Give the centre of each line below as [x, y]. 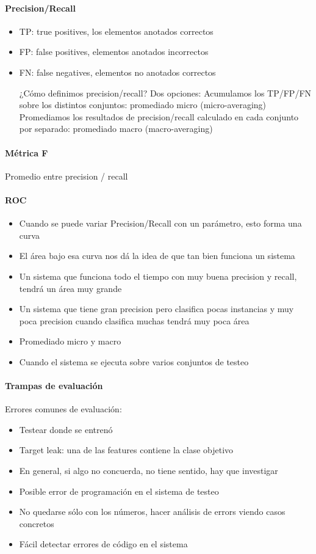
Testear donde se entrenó [66, 429]
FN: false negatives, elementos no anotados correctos [117, 72]
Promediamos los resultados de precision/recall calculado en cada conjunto [159, 116]
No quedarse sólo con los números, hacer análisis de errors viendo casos [152, 512]
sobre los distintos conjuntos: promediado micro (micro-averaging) [143, 105]
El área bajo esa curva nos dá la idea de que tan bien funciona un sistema [157, 256]
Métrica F [27, 152]
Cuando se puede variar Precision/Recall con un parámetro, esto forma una [160, 223]
